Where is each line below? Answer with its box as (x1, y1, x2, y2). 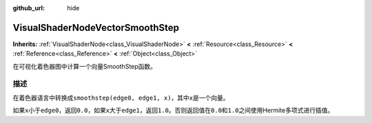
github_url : (12, 4, 45, 12)
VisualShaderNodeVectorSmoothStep (12, 21, 179, 34)
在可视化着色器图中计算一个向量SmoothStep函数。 (12, 62, 157, 70)
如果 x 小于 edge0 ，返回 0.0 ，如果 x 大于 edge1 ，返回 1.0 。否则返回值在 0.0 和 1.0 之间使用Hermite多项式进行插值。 (12, 107, 334, 115)
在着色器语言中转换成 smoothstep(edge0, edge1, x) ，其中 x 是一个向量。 (12, 93, 230, 102)
